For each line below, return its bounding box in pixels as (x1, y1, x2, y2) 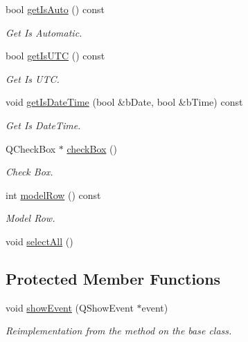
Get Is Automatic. (6, 25, 82, 39)
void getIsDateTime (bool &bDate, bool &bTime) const (6, 95, 243, 109)
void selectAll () (6, 234, 73, 248)
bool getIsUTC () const (6, 48, 105, 63)
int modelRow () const (6, 187, 101, 202)
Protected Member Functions (6, 267, 221, 289)
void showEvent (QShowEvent (6, 300, 134, 314)
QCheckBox (6, 141, 56, 155)
